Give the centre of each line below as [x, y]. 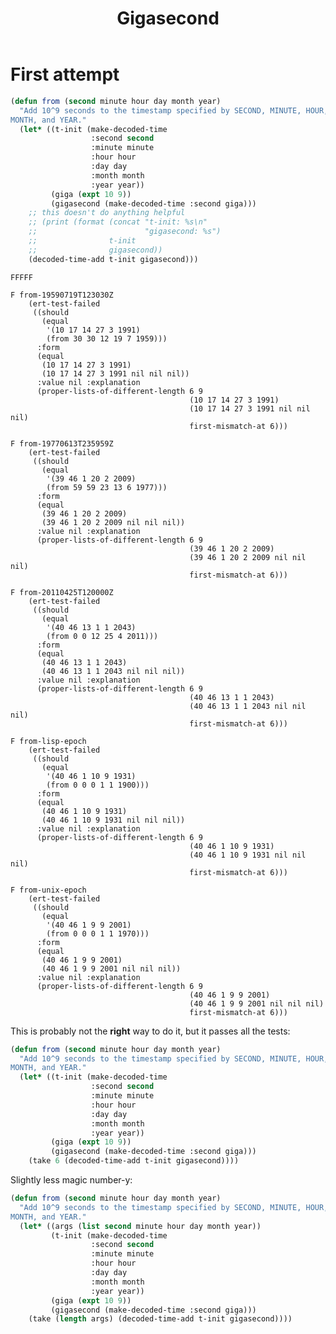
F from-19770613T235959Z [62, 443]
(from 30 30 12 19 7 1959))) [107, 338]
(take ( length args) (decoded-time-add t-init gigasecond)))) [160, 1319]
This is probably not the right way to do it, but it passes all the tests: [150, 1031]
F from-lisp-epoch [48, 741]
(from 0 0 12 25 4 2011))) [102, 636]
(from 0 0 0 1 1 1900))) [98, 785]
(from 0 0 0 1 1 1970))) [98, 933]
